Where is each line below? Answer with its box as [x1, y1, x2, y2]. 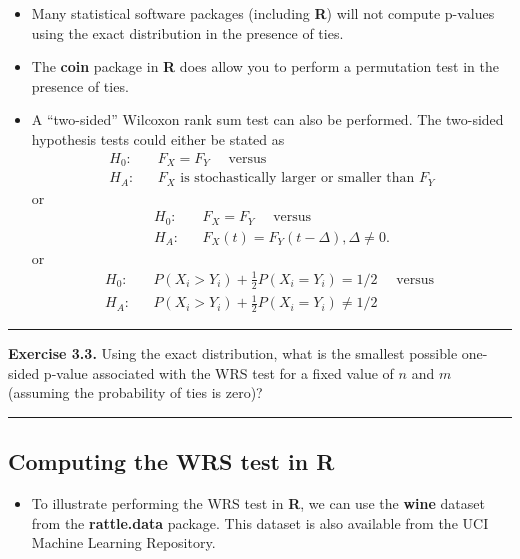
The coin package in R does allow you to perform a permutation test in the [31, 56, 500, 77]
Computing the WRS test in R [8, 446, 335, 477]
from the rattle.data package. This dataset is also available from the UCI [31, 512, 489, 533]
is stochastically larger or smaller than [180, 171, 415, 186]
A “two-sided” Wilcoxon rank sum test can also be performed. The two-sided [31, 109, 504, 130]
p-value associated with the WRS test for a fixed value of [43, 362, 394, 383]
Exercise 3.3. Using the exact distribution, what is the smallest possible [8, 342, 458, 363]
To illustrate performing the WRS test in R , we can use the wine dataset [31, 492, 485, 513]
